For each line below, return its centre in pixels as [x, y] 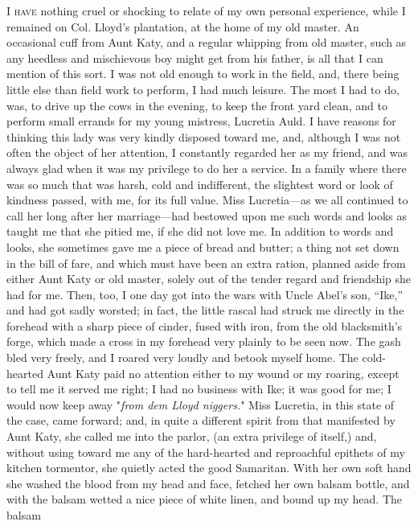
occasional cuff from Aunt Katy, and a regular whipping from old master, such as [207, 42]
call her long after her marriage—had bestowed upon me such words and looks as [207, 215]
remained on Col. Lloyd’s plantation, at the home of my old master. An [183, 26]
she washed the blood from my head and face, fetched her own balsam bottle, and [208, 483]
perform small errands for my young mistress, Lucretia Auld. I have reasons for [201, 121]
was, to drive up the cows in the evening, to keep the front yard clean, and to [197, 105]
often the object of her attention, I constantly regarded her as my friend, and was [207, 152]
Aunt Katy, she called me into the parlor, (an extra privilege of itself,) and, [192, 436]
